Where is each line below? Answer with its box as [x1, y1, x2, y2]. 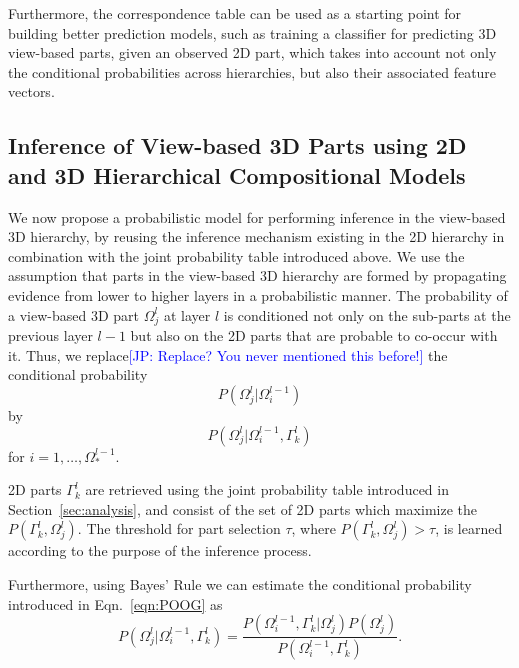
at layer [163, 304, 211, 325]
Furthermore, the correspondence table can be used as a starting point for [8, 3, 462, 23]
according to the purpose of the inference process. [8, 540, 312, 561]
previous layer [8, 325, 93, 346]
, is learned [435, 518, 503, 539]
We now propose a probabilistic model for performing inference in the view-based [8, 206, 506, 227]
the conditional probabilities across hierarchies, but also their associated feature [8, 61, 497, 82]
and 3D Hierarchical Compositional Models [8, 159, 466, 190]
